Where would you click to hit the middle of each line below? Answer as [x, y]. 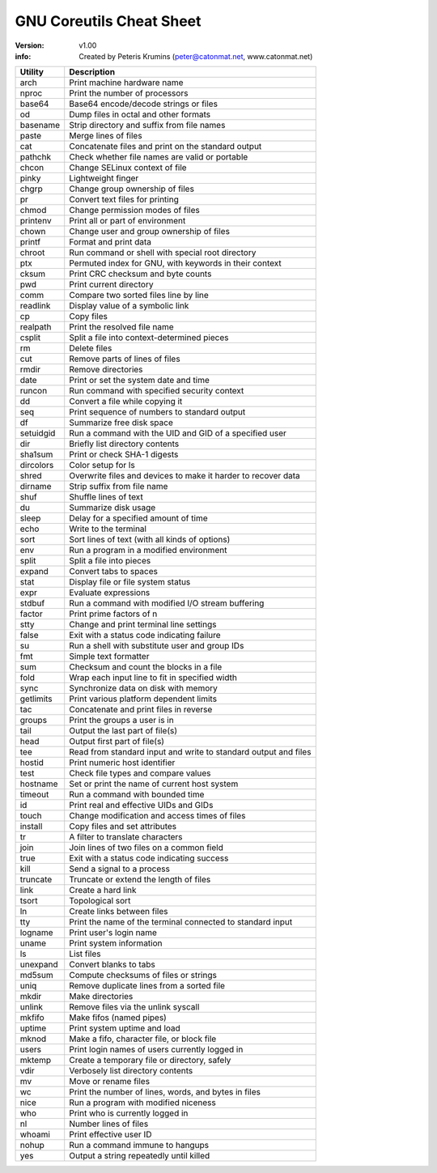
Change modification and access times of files [157, 816]
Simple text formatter [109, 657]
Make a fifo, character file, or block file [143, 1039]
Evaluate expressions [110, 593]
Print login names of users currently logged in [156, 1050]
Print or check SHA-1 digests [124, 455]
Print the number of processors [129, 93]
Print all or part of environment [127, 221]
